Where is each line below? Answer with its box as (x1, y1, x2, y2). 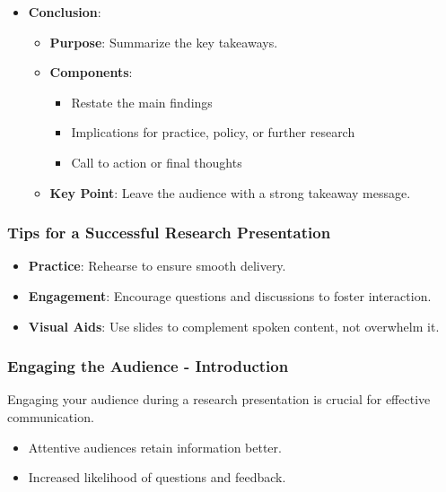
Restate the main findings (71, 92, 213, 111)
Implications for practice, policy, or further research (71, 123, 355, 142)
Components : (49, 63, 133, 82)
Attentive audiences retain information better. (28, 437, 282, 456)
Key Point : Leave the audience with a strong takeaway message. (49, 183, 411, 202)
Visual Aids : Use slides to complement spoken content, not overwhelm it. (28, 316, 440, 335)
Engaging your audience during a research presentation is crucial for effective (7, 390, 431, 409)
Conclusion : (28, 3, 101, 21)
